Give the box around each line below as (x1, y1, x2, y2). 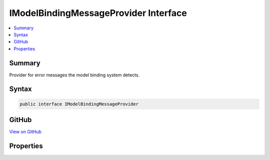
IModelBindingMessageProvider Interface (9, 7, 187, 18)
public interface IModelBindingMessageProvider (19, 101, 138, 107)
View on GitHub (9, 129, 42, 135)
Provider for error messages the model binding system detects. (9, 72, 140, 78)
